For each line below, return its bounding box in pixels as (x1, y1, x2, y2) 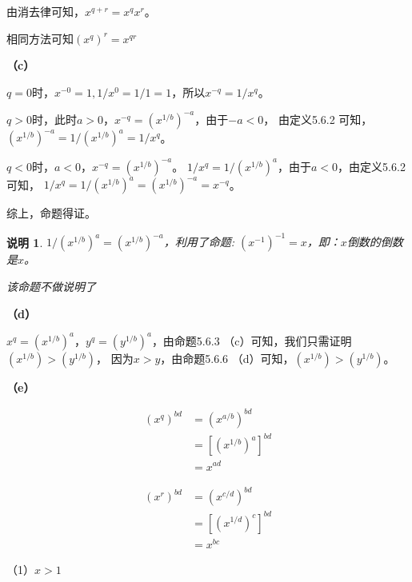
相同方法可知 (6, 30, 74, 46)
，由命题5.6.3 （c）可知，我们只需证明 (151, 332, 352, 349)
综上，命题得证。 (6, 205, 96, 221)
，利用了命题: (163, 233, 235, 250)
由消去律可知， (6, 3, 85, 19)
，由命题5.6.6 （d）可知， (160, 349, 294, 366)
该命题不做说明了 (6, 278, 96, 295)
